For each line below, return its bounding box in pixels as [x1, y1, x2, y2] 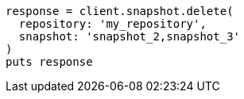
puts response [6, 55, 93, 68]
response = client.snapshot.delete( [6, 5, 234, 17]
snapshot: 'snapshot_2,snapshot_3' [18, 30, 241, 43]
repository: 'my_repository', [18, 17, 207, 30]
